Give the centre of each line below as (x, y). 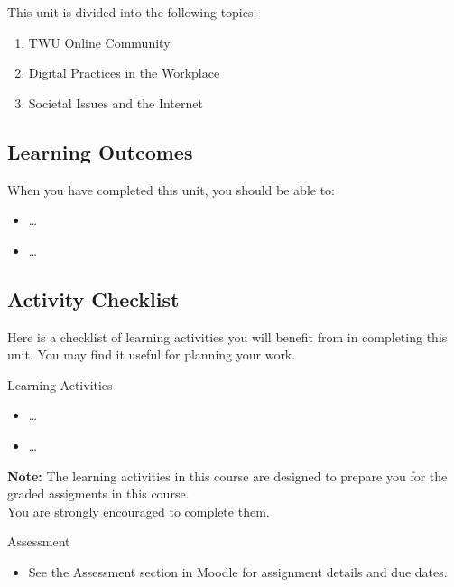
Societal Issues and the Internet (116, 102)
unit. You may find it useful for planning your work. (152, 354)
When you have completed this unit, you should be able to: (171, 189)
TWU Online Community (99, 42)
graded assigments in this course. (98, 494)
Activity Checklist (93, 298)
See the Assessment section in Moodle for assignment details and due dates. (238, 571)
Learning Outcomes (100, 151)
